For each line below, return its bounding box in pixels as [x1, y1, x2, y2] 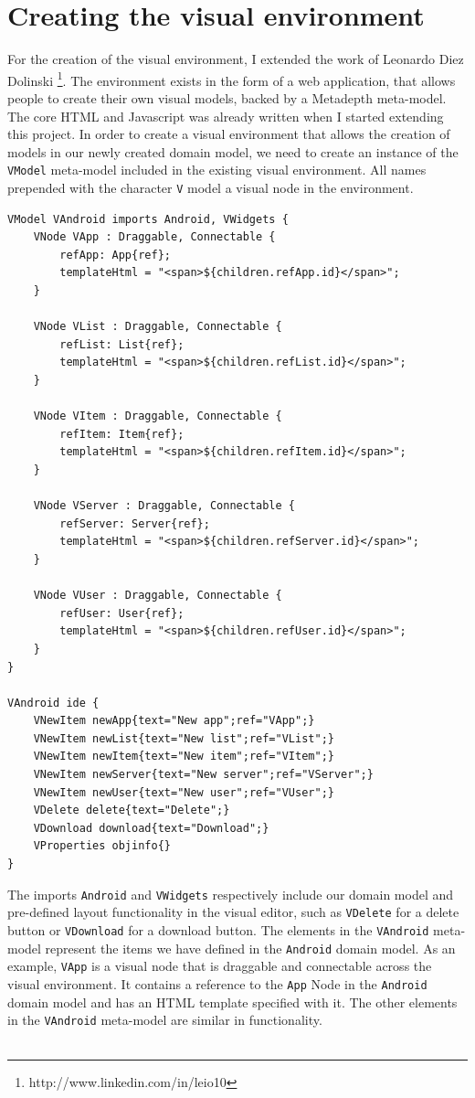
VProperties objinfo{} [33, 839, 171, 853]
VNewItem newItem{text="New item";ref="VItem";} [33, 750, 334, 763]
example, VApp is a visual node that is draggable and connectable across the [7, 956, 432, 975]
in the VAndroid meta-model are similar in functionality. [7, 1010, 322, 1029]
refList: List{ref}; [59, 337, 185, 351]
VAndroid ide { [7, 696, 100, 709]
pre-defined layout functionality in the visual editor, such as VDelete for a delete [7, 902, 459, 922]
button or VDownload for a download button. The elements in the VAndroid [7, 920, 429, 939]
